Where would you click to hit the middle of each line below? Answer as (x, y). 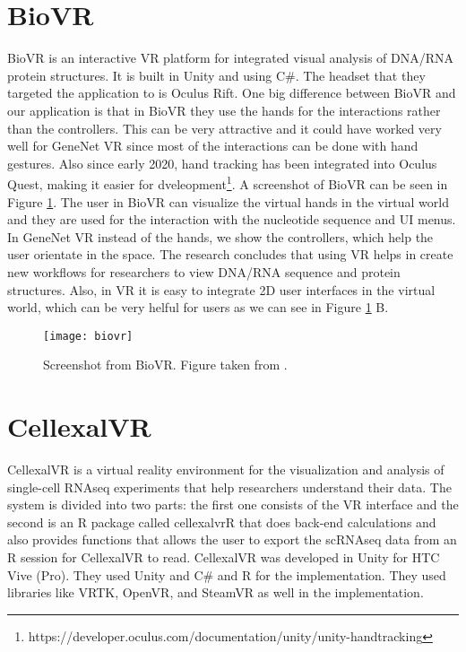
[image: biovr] (88, 336)
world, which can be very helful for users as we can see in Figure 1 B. (198, 307)
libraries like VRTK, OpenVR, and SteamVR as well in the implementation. (216, 592)
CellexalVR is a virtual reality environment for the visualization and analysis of (226, 469)
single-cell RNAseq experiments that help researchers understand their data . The (229, 487)
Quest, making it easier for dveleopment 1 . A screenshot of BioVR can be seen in (228, 183)
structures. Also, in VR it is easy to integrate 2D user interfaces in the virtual (221, 289)
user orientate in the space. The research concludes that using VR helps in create (230, 254)
